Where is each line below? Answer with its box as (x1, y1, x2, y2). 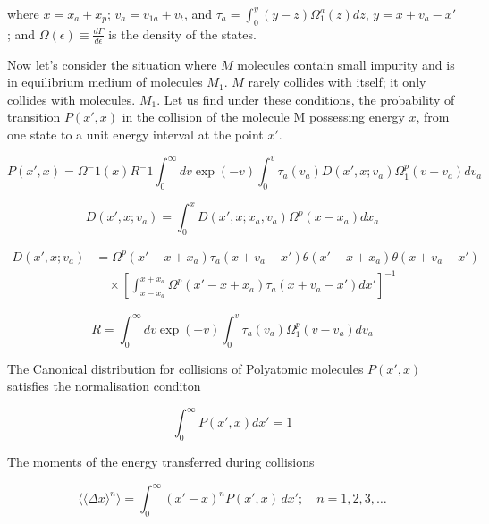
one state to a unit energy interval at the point (7, 125, 264, 143)
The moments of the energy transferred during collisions (7, 452, 315, 471)
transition (7, 107, 61, 126)
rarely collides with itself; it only (248, 72, 426, 91)
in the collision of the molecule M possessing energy (122, 107, 405, 126)
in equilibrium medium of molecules (7, 72, 203, 91)
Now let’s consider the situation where (7, 55, 217, 73)
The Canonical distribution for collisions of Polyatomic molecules (7, 359, 364, 377)
